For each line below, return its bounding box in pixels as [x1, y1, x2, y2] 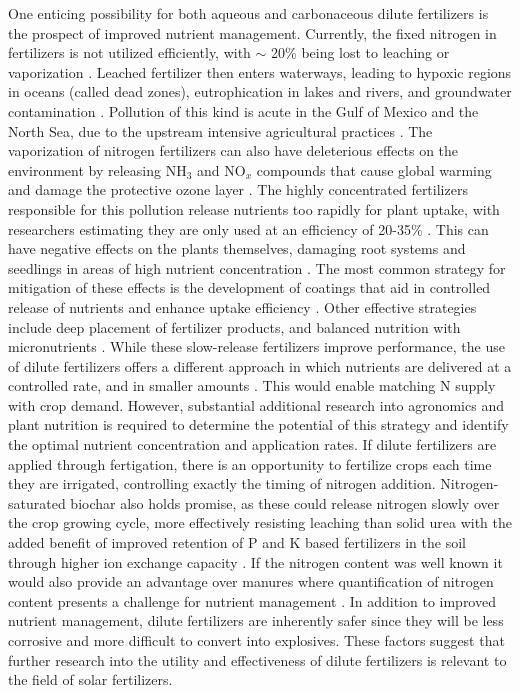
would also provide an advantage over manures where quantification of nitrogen [8, 571, 494, 592]
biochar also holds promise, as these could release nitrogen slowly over [70, 492, 500, 513]
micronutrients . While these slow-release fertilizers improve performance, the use [8, 336, 505, 357]
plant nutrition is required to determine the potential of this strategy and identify [8, 414, 509, 435]
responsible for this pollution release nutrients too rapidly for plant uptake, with [8, 198, 500, 219]
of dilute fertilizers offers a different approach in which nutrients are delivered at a [8, 355, 512, 376]
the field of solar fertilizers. [8, 669, 173, 690]
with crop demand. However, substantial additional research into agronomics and [8, 394, 504, 415]
